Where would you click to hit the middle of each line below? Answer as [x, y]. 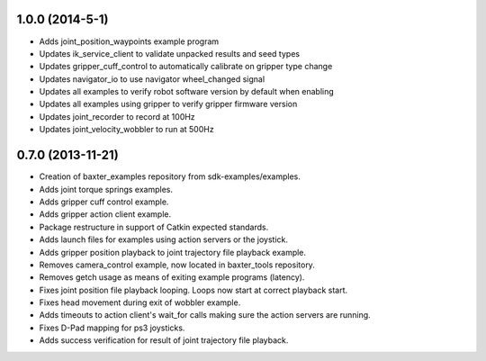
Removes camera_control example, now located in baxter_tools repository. [177, 265]
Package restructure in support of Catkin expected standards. [154, 227]
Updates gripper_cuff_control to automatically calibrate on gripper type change [186, 67]
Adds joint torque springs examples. [106, 189]
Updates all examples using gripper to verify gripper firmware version [168, 104]
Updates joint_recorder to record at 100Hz [117, 116]
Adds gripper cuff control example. [104, 202]
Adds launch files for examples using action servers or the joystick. [163, 239]
